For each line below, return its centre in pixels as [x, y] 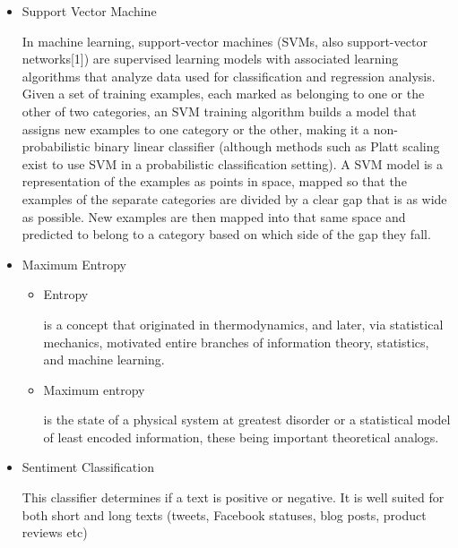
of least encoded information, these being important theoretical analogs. [241, 437]
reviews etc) [55, 532]
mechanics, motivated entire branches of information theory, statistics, [236, 342]
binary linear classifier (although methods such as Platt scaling [267, 146]
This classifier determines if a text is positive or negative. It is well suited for [233, 497]
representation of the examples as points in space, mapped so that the [214, 181]
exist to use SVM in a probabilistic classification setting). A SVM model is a [232, 163]
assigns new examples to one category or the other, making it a [196, 128]
